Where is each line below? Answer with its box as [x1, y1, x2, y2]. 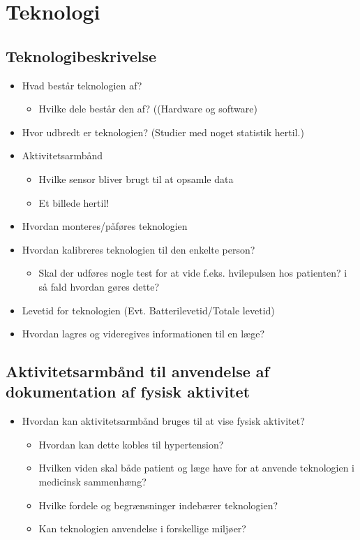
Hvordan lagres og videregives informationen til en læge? [22, 326, 264, 341]
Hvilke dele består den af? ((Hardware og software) [38, 101, 257, 116]
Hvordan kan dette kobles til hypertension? [38, 437, 224, 451]
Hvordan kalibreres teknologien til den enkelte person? [22, 242, 255, 256]
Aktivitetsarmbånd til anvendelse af [6, 360, 269, 382]
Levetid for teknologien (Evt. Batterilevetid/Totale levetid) [22, 302, 275, 317]
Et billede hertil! [38, 195, 110, 210]
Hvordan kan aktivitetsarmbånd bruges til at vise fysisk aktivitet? [22, 414, 305, 428]
